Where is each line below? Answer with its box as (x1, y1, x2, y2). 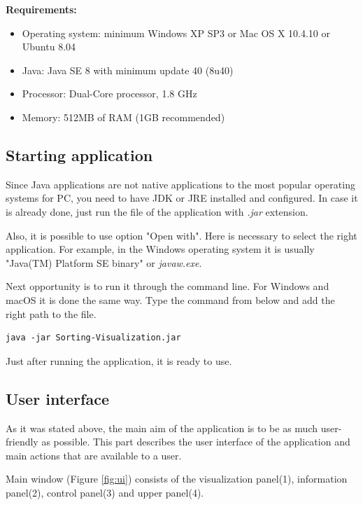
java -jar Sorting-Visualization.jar (6, 333, 181, 343)
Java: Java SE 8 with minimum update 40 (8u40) (22, 62, 234, 77)
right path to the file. (6, 306, 97, 321)
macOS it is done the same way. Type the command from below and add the (6, 292, 335, 307)
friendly (6, 434, 38, 449)
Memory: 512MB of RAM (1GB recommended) (22, 109, 225, 124)
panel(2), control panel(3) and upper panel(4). (6, 485, 204, 499)
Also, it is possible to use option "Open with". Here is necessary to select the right (6, 228, 357, 242)
